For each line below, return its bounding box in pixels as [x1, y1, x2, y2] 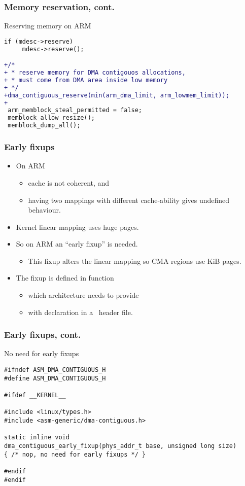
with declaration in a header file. [28, 306, 133, 317]
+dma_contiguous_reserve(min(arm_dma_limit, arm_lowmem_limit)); [4, 91, 229, 99]
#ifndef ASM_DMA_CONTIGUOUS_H [4, 366, 106, 374]
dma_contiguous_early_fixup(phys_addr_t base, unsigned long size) [4, 442, 237, 449]
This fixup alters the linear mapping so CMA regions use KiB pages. [28, 255, 241, 266]
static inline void [4, 434, 69, 441]
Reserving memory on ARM [4, 20, 91, 31]
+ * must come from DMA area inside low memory [4, 76, 168, 84]
